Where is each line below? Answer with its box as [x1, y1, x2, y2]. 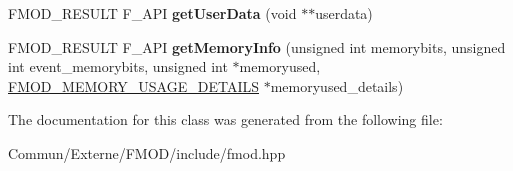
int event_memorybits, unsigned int [8, 56, 228, 77]
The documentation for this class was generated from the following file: [8, 109, 443, 130]
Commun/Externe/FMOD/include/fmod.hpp [8, 142, 286, 163]
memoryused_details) [270, 75, 404, 96]
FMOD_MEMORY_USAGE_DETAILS [8, 75, 259, 96]
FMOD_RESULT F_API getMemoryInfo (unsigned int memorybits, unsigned [8, 36, 506, 57]
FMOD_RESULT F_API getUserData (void [8, 3, 297, 23]
